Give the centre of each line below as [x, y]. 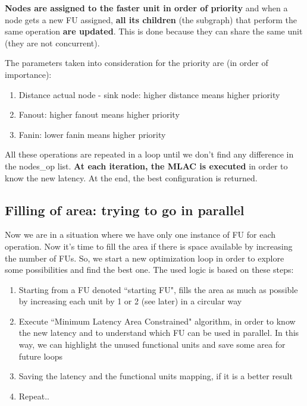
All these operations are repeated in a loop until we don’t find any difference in [149, 154]
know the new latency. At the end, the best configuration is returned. [131, 177]
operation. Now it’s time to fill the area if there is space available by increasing [149, 246]
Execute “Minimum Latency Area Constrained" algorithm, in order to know [157, 321]
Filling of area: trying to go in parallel [125, 210]
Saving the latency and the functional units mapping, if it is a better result [156, 376]
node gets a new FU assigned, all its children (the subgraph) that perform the [151, 19]
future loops [41, 356]
